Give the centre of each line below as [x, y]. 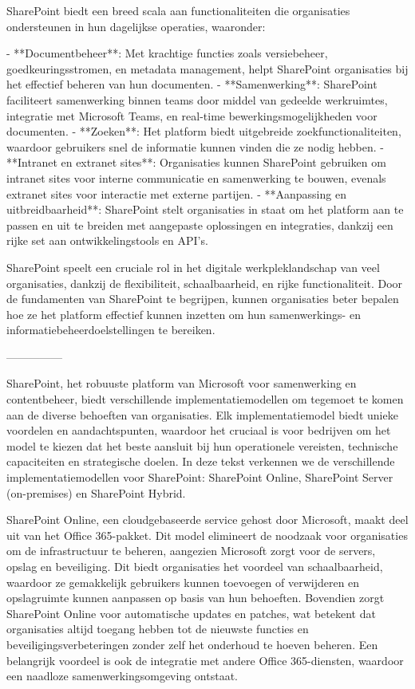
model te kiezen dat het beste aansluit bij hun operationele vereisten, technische [202, 445]
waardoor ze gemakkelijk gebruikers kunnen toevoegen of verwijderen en [183, 582]
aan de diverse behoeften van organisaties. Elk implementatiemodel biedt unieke [202, 414]
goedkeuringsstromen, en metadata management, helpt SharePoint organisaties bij [207, 68]
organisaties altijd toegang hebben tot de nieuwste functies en [158, 629]
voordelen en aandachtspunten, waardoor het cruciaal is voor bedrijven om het [199, 430]
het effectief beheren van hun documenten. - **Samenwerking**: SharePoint [192, 84]
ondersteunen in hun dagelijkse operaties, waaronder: [136, 26]
